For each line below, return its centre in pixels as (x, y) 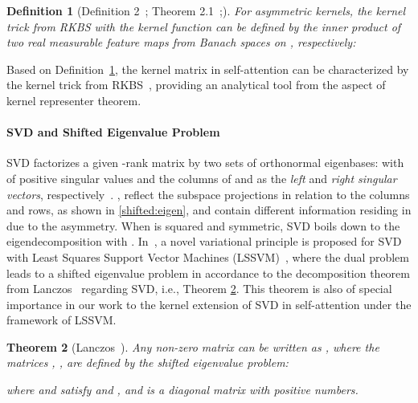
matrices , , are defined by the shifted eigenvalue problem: (148, 362)
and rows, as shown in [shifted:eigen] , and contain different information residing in (209, 210)
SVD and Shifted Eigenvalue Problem (113, 132)
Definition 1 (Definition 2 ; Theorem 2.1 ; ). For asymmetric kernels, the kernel (206, 10)
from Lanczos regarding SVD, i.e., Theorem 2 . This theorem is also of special (199, 289)
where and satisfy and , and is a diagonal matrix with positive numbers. (182, 390)
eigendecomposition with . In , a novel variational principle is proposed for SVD (204, 241)
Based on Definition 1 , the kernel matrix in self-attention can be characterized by (208, 69)
